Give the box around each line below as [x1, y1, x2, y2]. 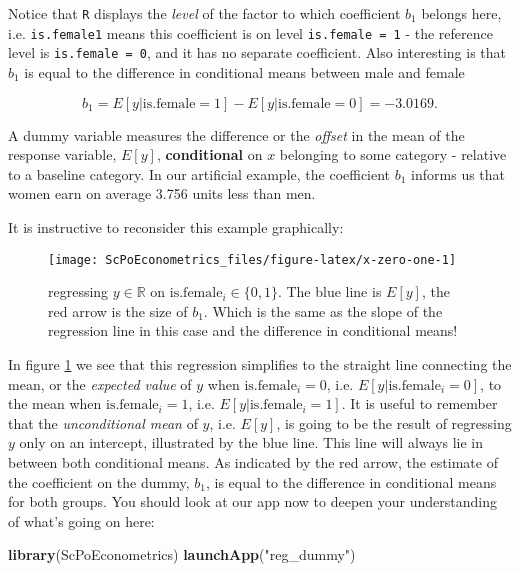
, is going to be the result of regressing [276, 412, 512, 433]
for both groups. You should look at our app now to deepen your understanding [8, 491, 497, 512]
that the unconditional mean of [8, 412, 198, 433]
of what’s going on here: [8, 510, 155, 531]
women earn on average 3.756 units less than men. [8, 183, 316, 204]
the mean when [8, 393, 102, 414]
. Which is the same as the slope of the [203, 300, 443, 321]
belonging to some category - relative [279, 144, 507, 165]
